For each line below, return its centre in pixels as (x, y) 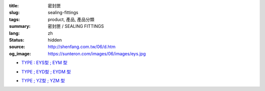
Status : (17, 40)
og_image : (20, 53)
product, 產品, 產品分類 (71, 19)
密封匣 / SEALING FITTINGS (76, 26)
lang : (14, 33)
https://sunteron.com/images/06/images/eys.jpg (97, 53)
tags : (14, 19)
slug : (14, 13)
